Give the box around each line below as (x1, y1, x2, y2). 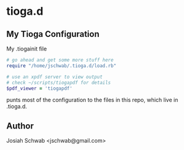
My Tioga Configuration (6, 29, 100, 39)
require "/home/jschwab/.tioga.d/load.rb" (6, 63, 117, 69)
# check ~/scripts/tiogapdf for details (6, 79, 112, 85)
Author (6, 120, 34, 131)
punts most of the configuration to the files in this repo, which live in (6, 97, 178, 104)
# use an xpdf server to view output (6, 74, 103, 80)
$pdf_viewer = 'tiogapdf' (6, 85, 72, 92)
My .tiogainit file (6, 45, 47, 52)
